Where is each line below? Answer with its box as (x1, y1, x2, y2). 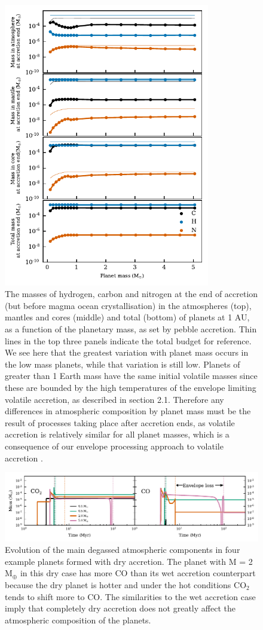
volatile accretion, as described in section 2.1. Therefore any (5, 393, 224, 405)
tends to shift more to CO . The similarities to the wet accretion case (5, 590, 256, 603)
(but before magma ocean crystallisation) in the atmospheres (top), (5, 299, 252, 311)
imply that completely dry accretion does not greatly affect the (5, 602, 236, 614)
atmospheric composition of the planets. (5, 613, 151, 626)
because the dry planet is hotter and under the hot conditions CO (5, 578, 247, 591)
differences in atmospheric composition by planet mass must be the (5, 405, 251, 417)
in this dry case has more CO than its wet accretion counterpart (20, 567, 256, 579)
